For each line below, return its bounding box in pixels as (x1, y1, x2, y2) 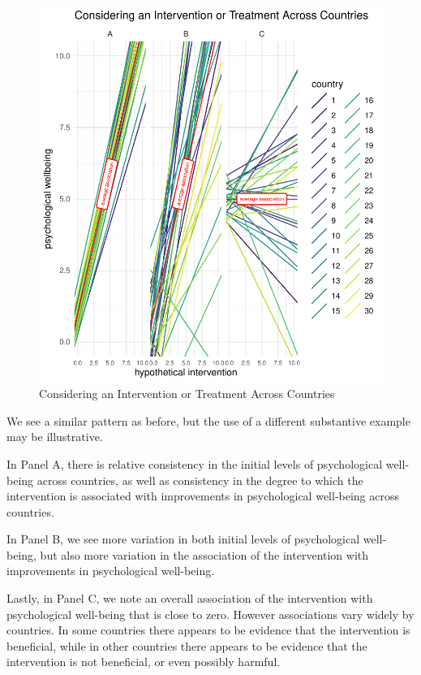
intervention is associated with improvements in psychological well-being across (6, 487, 400, 504)
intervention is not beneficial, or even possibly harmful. (6, 653, 281, 670)
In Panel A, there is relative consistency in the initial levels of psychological (6, 455, 383, 472)
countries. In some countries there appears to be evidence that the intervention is (6, 621, 410, 638)
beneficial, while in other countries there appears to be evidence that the (6, 637, 367, 654)
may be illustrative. (6, 428, 103, 445)
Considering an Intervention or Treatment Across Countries (39, 385, 335, 402)
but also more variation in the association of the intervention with (40, 546, 369, 563)
